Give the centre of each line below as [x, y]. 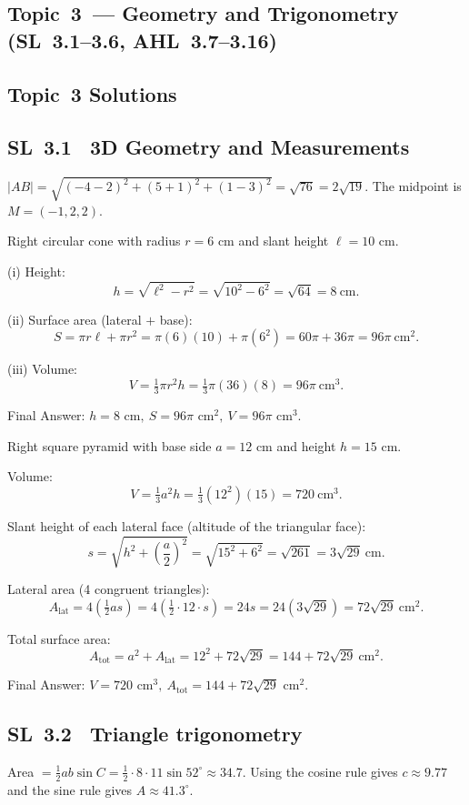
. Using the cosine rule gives [320, 771]
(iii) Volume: [43, 369]
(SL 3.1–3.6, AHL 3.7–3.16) [142, 40]
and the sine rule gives [70, 789]
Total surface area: [59, 638]
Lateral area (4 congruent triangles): [109, 588]
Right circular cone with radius [94, 241]
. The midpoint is [413, 186]
